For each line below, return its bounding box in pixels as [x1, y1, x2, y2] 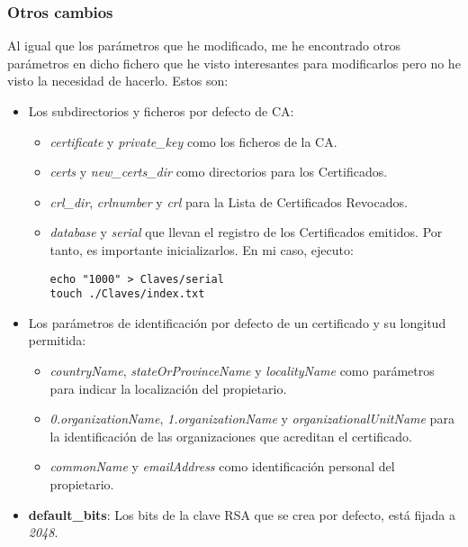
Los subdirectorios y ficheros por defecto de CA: [28, 102, 294, 120]
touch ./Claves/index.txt [49, 287, 205, 301]
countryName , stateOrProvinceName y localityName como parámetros [49, 361, 435, 380]
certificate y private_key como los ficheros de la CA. [49, 132, 337, 150]
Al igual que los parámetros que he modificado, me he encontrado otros [7, 36, 401, 55]
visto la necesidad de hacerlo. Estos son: [7, 71, 229, 90]
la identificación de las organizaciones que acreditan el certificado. [49, 426, 412, 445]
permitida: [28, 331, 86, 350]
